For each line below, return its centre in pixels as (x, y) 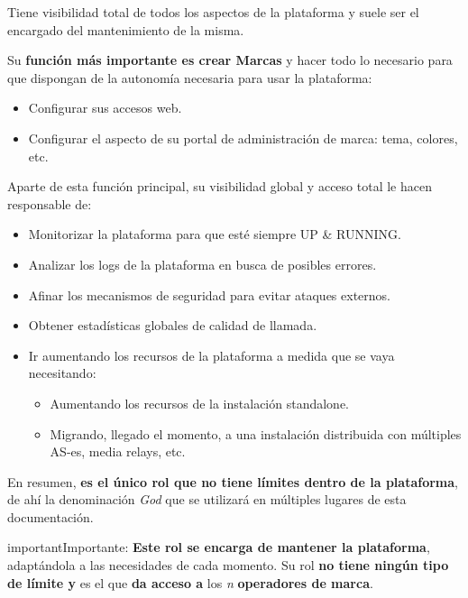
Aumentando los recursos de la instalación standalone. (200, 403)
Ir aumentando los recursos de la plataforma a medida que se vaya (211, 355)
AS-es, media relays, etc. (118, 451)
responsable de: (50, 203)
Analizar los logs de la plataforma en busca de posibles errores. (202, 264)
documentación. (50, 516)
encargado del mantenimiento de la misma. (126, 29)
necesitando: (62, 373)
